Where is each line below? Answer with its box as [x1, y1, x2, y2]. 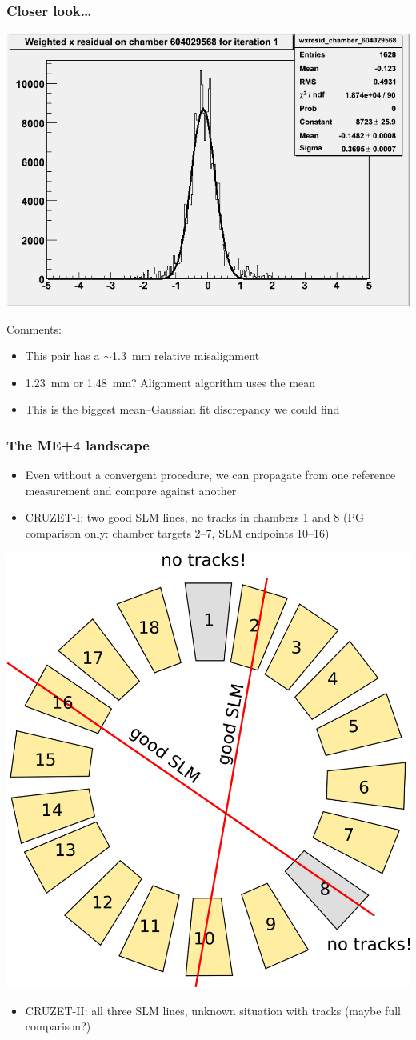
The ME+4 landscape [6, 434, 150, 454]
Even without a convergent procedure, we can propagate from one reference [25, 466, 396, 483]
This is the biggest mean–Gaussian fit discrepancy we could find [25, 401, 340, 418]
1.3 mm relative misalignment [112, 347, 260, 364]
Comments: [6, 320, 62, 337]
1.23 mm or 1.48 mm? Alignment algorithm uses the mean [25, 374, 316, 390]
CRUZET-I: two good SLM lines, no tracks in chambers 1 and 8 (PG [25, 509, 364, 526]
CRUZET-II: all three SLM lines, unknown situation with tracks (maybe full [25, 1002, 401, 1018]
